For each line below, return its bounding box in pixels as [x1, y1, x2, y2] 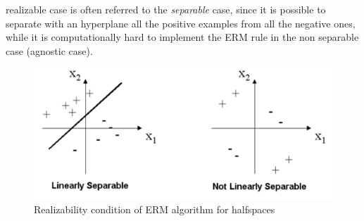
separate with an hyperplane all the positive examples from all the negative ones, [6, 15, 356, 30]
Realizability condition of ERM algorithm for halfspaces [34, 202, 275, 217]
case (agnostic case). [6, 43, 93, 58]
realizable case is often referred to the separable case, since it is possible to [6, 2, 326, 16]
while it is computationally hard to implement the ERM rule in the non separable [6, 30, 359, 44]
